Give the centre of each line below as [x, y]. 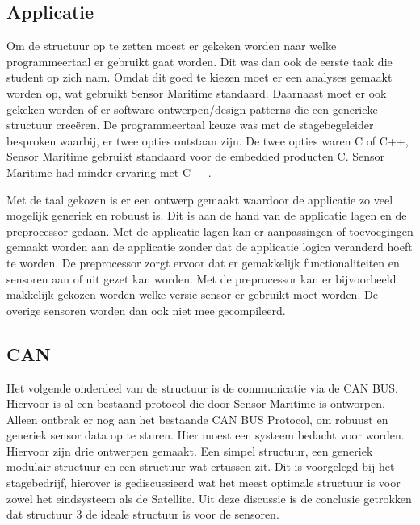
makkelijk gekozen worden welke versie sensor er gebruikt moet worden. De [192, 294]
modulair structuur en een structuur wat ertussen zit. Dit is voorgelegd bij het [201, 466]
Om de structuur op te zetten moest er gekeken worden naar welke [172, 46]
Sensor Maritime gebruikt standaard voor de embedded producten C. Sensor [195, 156]
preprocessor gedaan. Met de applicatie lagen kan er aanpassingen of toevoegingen [210, 231]
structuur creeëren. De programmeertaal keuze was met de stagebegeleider [190, 125]
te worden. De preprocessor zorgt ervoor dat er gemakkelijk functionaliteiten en [203, 262]
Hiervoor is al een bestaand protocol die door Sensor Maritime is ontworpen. [196, 403]
